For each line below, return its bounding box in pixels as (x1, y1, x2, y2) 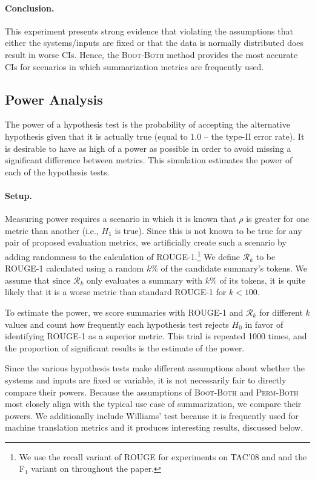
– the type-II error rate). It (204, 129, 305, 142)
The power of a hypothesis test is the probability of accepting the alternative (5, 118, 290, 131)
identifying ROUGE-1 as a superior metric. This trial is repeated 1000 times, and (5, 330, 307, 342)
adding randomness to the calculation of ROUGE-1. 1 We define (5, 248, 240, 262)
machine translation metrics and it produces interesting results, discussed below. (5, 421, 303, 434)
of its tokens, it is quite (219, 273, 306, 286)
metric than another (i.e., (5, 224, 99, 236)
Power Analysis (5, 90, 103, 108)
